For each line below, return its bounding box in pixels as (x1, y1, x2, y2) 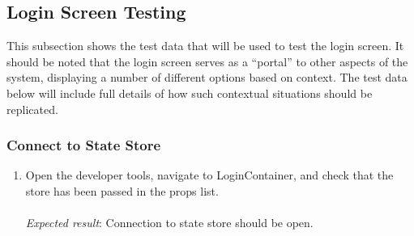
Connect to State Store (6, 135, 161, 155)
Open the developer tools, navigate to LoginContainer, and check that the (25, 166, 394, 183)
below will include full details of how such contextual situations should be (6, 84, 373, 101)
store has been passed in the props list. (25, 182, 219, 199)
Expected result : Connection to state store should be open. (25, 214, 314, 231)
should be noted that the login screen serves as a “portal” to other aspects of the (6, 53, 408, 70)
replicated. (6, 100, 58, 117)
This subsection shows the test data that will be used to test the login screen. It (6, 37, 404, 54)
